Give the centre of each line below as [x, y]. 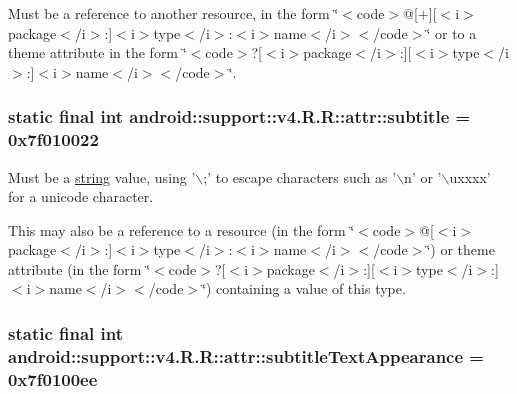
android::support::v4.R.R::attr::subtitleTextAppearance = [246, 355]
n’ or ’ [423, 176]
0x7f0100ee [53, 378]
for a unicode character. [81, 196]
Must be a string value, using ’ [102, 176]
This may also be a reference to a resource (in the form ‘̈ [181, 229]
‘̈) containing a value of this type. [304, 288]
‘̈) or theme [460, 249]
